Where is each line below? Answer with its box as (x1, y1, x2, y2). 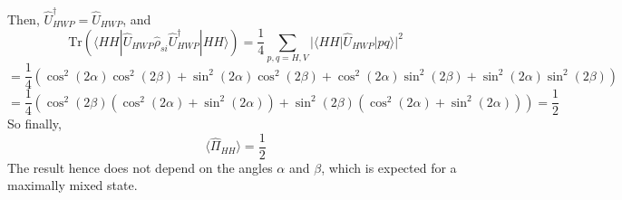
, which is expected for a (321, 157, 457, 176)
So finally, (7, 114, 62, 133)
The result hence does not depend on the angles (7, 157, 273, 176)
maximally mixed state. (7, 176, 138, 195)
